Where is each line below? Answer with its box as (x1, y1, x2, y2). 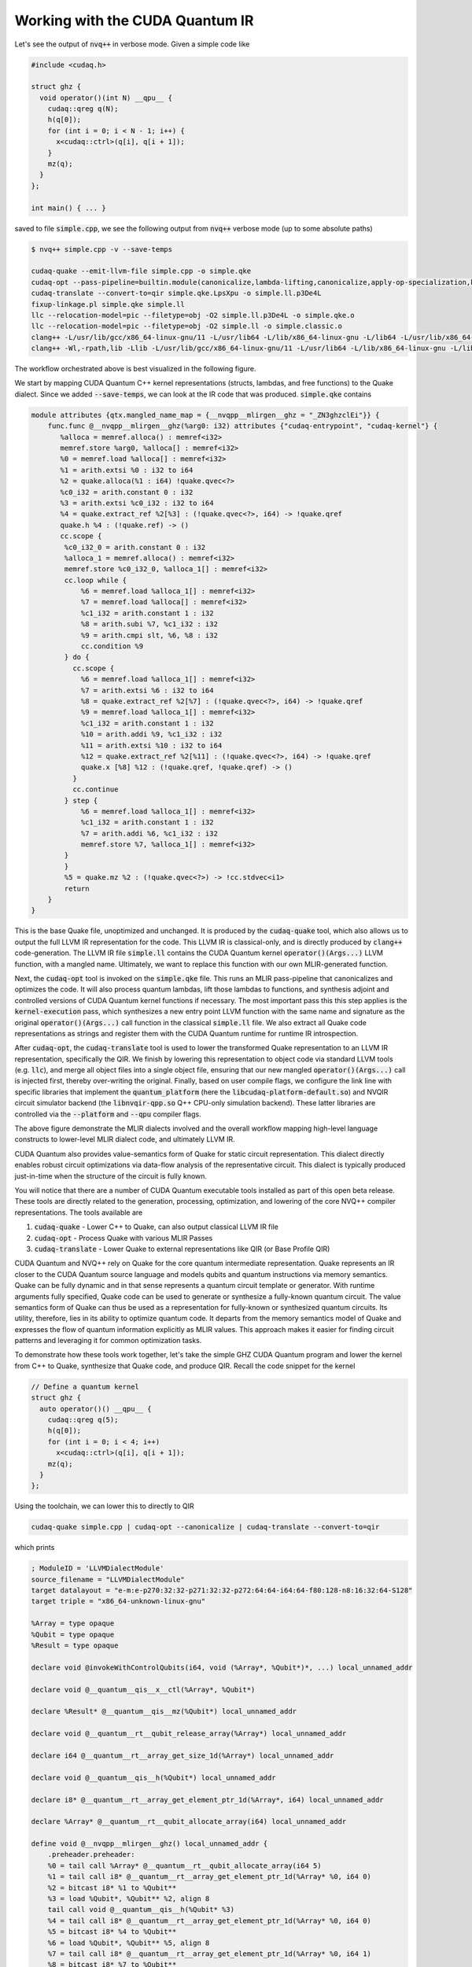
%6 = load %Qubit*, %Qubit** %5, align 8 (47, 1938, 210, 1947)
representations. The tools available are (14, 1208, 143, 1217)
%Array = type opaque (31, 1619, 115, 1628)
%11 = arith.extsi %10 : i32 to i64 (80, 740, 223, 750)
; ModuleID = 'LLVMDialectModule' (31, 1564, 164, 1573)
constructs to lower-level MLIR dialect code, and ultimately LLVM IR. (14, 1135, 235, 1144)
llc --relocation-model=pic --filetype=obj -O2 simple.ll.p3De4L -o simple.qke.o (31, 311, 356, 319)
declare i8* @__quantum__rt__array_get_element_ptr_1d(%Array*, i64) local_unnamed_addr (31, 1795, 385, 1804)
